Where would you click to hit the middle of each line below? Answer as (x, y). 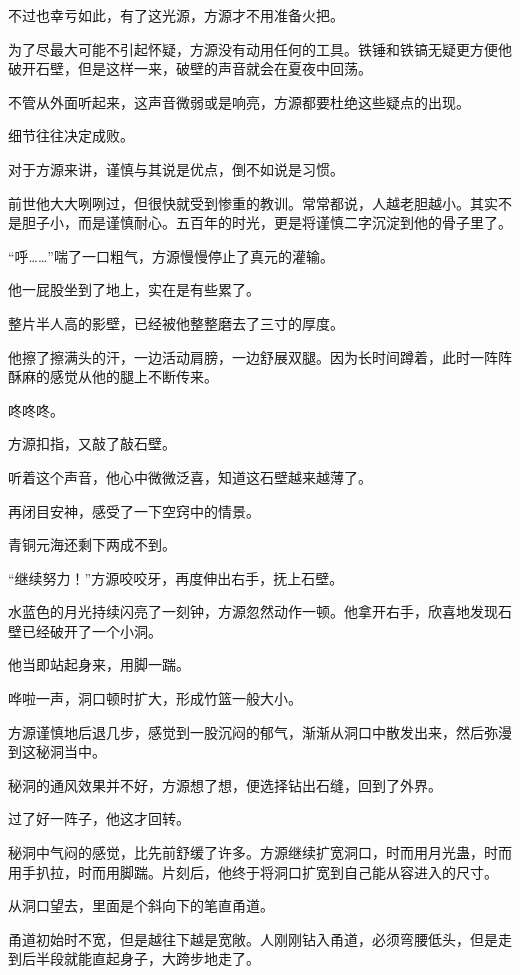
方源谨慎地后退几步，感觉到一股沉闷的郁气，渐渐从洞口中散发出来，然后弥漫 (260, 731)
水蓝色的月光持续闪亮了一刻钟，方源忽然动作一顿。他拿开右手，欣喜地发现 (253, 611)
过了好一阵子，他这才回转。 (99, 818)
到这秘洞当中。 (57, 751)
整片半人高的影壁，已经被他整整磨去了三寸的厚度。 (176, 322)
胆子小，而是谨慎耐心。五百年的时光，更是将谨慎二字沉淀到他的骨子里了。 (266, 222)
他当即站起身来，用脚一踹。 (99, 664)
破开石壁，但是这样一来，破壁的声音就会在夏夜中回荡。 (190, 68)
